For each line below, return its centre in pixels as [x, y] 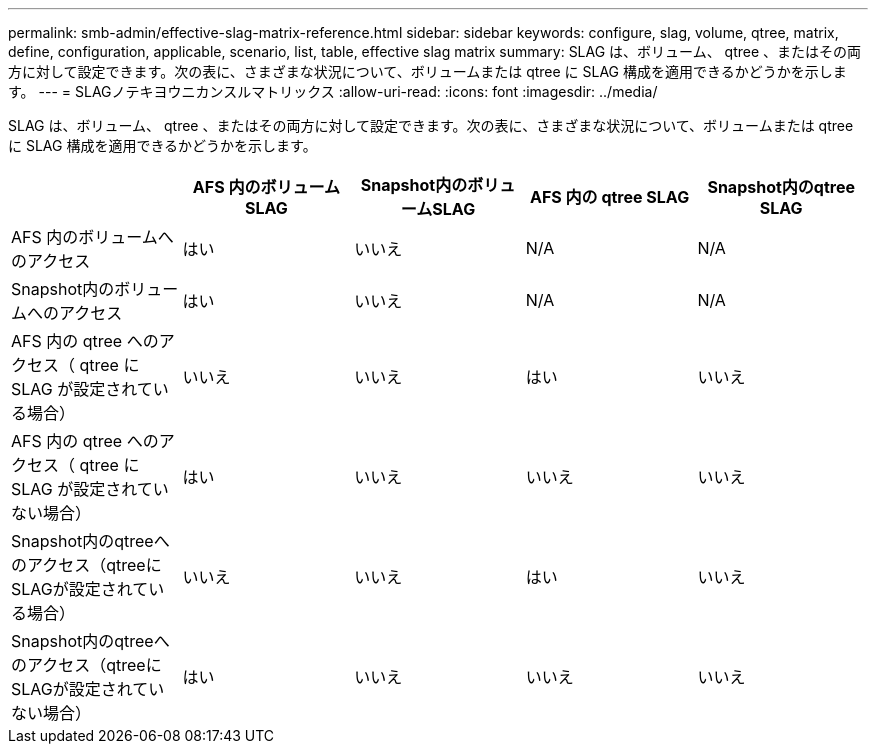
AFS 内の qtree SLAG [610, 197]
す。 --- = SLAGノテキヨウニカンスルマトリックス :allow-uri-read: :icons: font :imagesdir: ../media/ [333, 91]
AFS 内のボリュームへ [92, 237]
